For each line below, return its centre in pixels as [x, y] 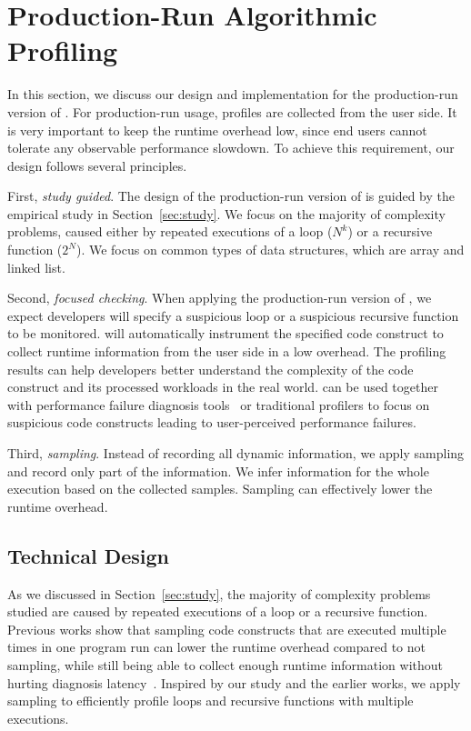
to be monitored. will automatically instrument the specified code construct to [225, 333]
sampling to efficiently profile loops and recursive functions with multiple [210, 701]
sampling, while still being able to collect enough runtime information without [225, 664]
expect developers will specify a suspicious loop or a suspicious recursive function [233, 315]
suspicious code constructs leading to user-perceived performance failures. [212, 422]
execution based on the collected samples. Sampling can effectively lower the [220, 489]
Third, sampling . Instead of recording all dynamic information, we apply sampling [236, 453]
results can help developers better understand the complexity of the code [210, 369]
